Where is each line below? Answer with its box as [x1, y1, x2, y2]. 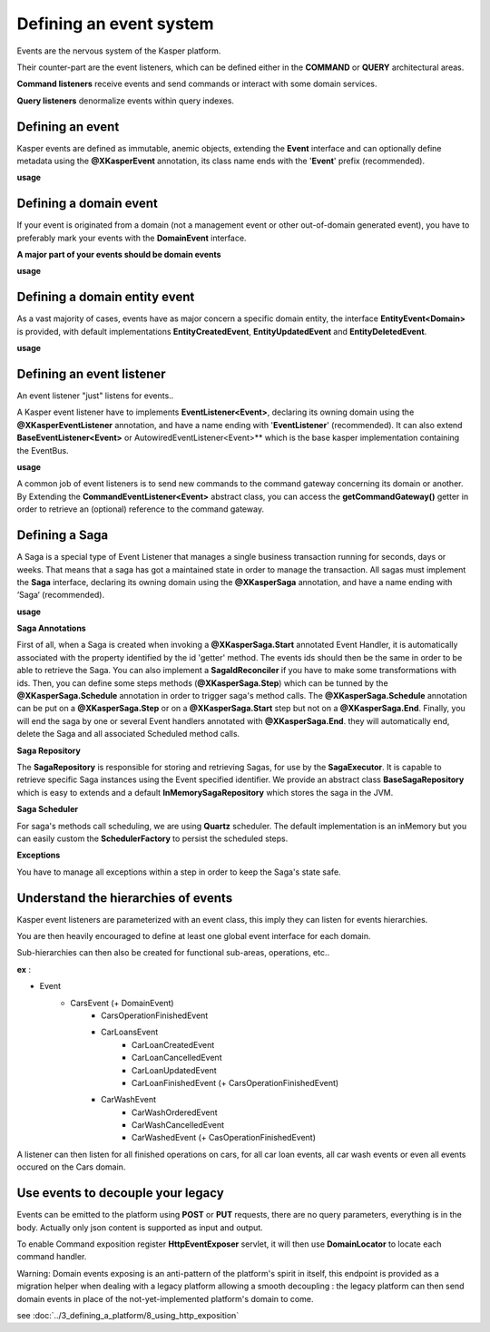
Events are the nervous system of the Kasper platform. [16, 45, 221, 56]
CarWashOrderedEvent [132, 1107, 218, 1118]
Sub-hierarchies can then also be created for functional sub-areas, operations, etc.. [16, 947, 330, 958]
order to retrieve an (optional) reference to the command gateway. [16, 504, 265, 514]
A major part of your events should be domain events [16, 250, 221, 260]
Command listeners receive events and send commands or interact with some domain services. [16, 78, 377, 90]
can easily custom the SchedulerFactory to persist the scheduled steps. [16, 833, 289, 844]
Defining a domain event [16, 196, 158, 211]
